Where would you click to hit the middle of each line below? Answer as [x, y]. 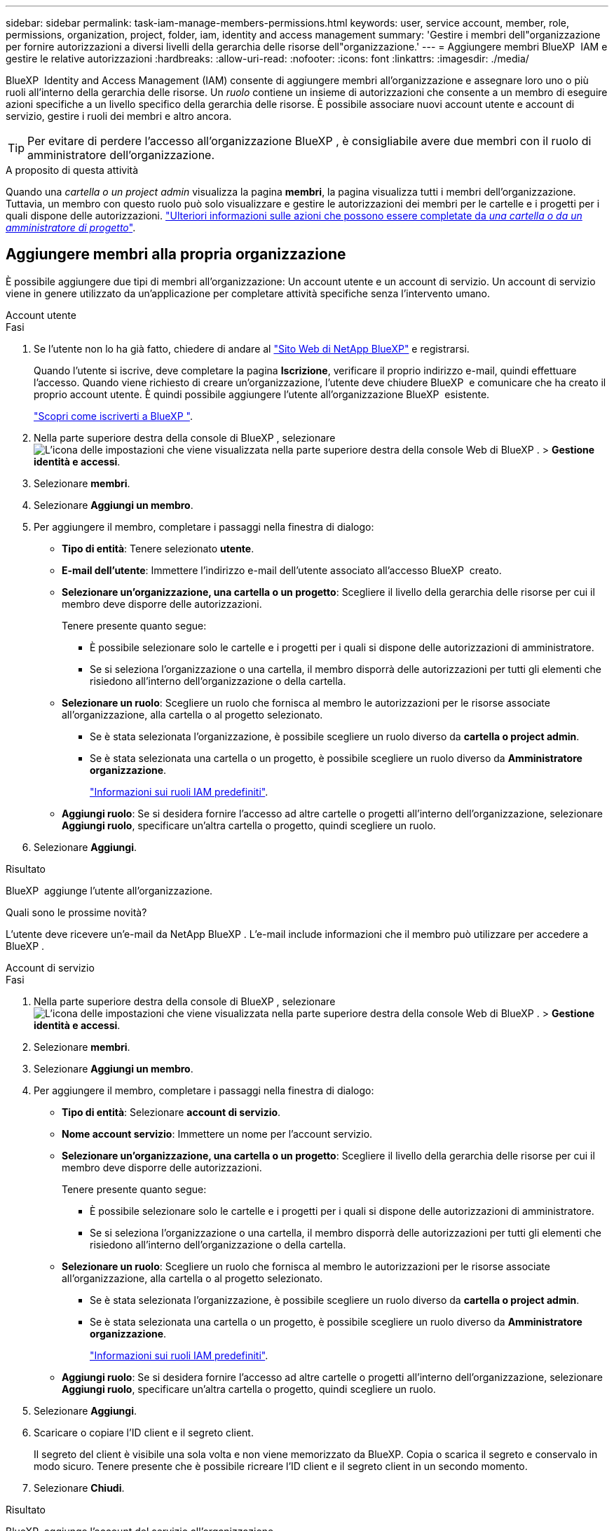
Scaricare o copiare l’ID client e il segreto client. [144, 1432]
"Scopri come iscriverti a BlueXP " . [113, 416]
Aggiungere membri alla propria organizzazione [176, 254]
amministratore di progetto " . [71, 227]
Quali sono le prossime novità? [76, 912]
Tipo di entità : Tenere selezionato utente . [158, 548]
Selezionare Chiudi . [79, 1488]
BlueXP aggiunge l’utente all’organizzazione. [109, 890]
